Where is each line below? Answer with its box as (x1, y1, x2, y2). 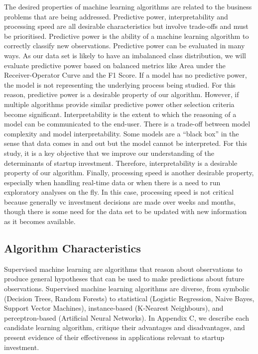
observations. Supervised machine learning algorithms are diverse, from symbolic (4, 283, 250, 294)
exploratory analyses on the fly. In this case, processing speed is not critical (4, 187, 234, 197)
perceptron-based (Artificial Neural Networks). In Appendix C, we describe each (4, 312, 250, 323)
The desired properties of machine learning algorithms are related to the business (4, 1, 252, 11)
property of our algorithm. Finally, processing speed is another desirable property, (4, 167, 254, 178)
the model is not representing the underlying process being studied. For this (4, 79, 236, 90)
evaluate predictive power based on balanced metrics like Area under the (4, 60, 226, 70)
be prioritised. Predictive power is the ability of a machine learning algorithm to (4, 30, 249, 41)
